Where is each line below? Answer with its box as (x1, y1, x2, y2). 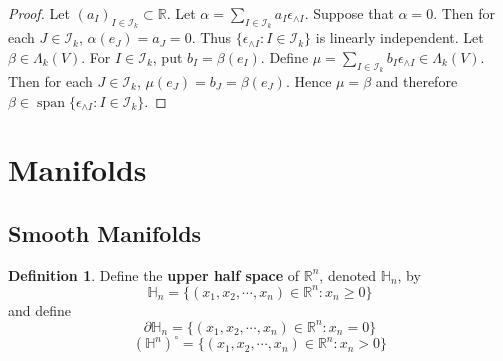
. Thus (191, 27, 231, 48)
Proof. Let (8, 3, 70, 23)
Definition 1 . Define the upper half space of (8, 264, 300, 285)
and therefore (375, 71, 458, 91)
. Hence (285, 71, 332, 91)
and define (8, 299, 72, 320)
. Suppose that (304, 3, 394, 23)
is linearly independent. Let (315, 27, 484, 48)
